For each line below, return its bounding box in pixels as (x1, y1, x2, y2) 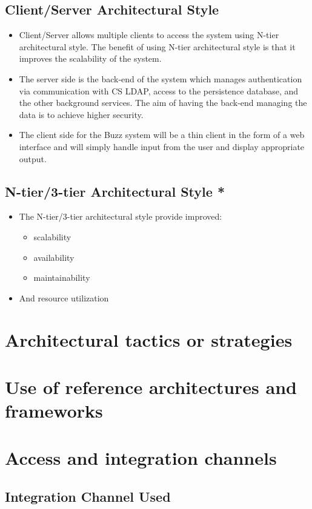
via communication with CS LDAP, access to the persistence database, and (19, 84, 299, 97)
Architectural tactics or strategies (5, 327, 293, 352)
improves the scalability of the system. (19, 52, 162, 65)
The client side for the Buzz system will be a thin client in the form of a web (19, 128, 305, 141)
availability (33, 251, 75, 263)
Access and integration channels (5, 445, 277, 470)
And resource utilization (19, 291, 109, 304)
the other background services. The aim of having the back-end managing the (19, 96, 307, 109)
